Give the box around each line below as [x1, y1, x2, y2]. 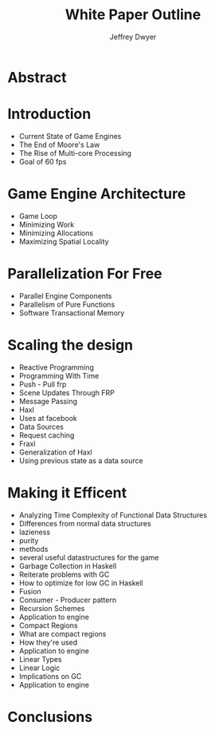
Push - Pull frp [18, 379, 67, 389]
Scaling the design [7, 335, 134, 354]
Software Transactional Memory [18, 307, 125, 317]
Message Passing [18, 396, 77, 406]
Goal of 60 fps [18, 157, 67, 166]
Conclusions [7, 708, 93, 726]
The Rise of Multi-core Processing [18, 148, 132, 157]
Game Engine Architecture [7, 185, 186, 203]
